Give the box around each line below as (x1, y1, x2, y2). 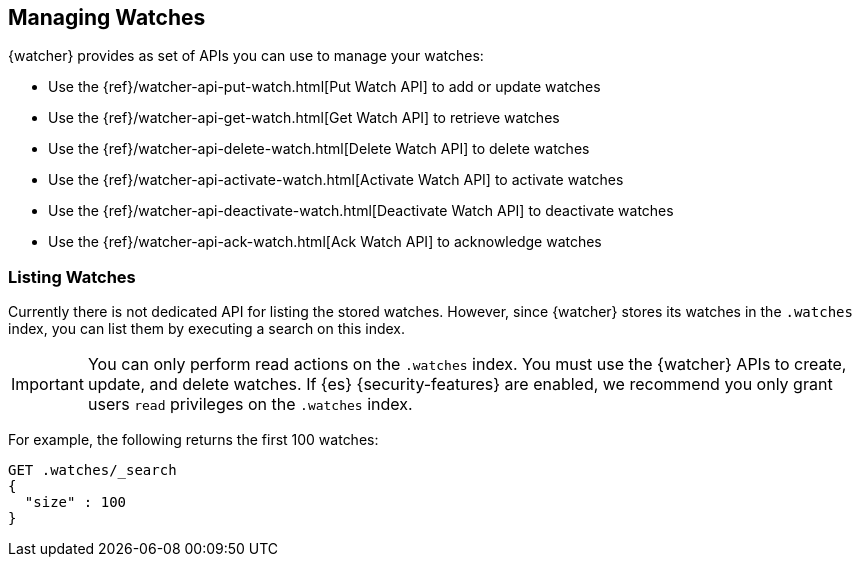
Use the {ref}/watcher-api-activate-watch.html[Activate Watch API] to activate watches (48, 171, 624, 189)
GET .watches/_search (8, 462, 177, 479)
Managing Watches (8, 5, 206, 30)
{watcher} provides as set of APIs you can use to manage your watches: (8, 47, 484, 65)
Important (11, 374, 84, 395)
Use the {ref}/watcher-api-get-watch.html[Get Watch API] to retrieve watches (48, 109, 560, 127)
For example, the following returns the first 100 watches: (8, 431, 379, 449)
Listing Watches (8, 266, 136, 287)
